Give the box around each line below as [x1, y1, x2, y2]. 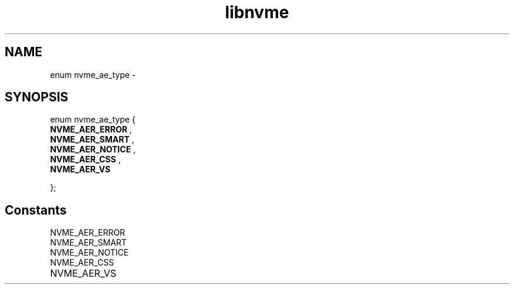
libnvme [225, 2, 289, 22]
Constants [5, 202, 67, 217]
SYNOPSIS [5, 90, 69, 105]
